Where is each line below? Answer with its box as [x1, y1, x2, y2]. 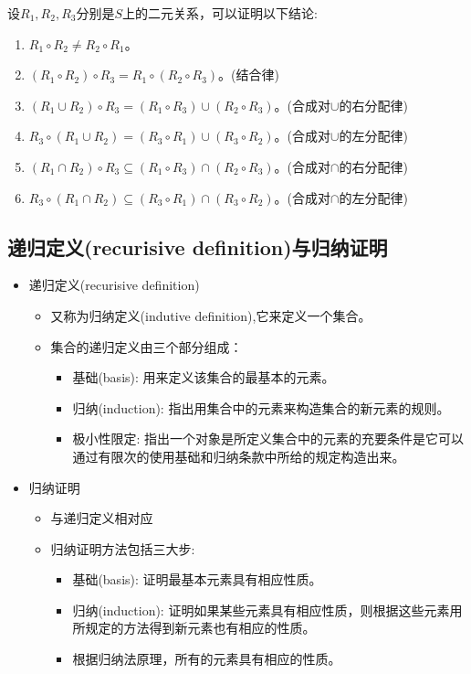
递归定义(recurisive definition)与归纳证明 [7, 232, 388, 261]
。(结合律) [218, 65, 280, 84]
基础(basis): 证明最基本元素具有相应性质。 [72, 570, 322, 589]
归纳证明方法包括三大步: [50, 539, 195, 558]
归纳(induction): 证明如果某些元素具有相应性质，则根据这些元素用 [72, 600, 463, 619]
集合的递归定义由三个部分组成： [50, 337, 243, 356]
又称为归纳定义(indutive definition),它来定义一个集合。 [50, 305, 372, 325]
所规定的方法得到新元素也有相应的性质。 [72, 618, 316, 637]
